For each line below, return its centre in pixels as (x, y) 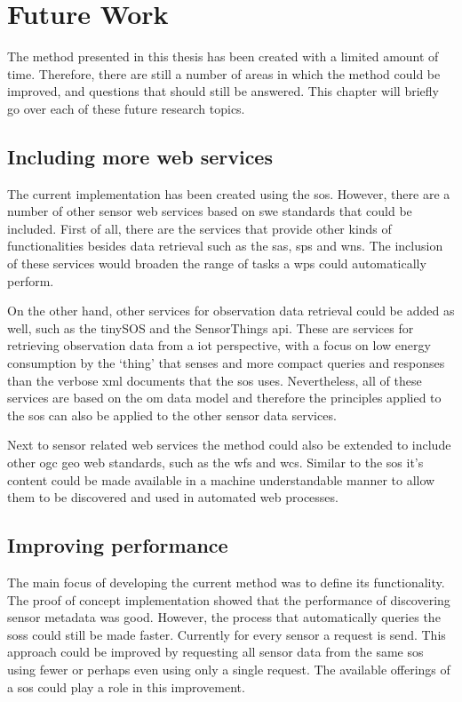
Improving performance (118, 545)
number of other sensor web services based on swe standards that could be (210, 211)
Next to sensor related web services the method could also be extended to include (229, 445)
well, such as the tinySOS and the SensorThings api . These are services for (211, 327)
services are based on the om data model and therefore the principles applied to (224, 398)
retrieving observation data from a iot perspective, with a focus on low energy (219, 345)
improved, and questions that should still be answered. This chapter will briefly (223, 91)
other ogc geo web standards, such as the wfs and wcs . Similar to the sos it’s (215, 463)
